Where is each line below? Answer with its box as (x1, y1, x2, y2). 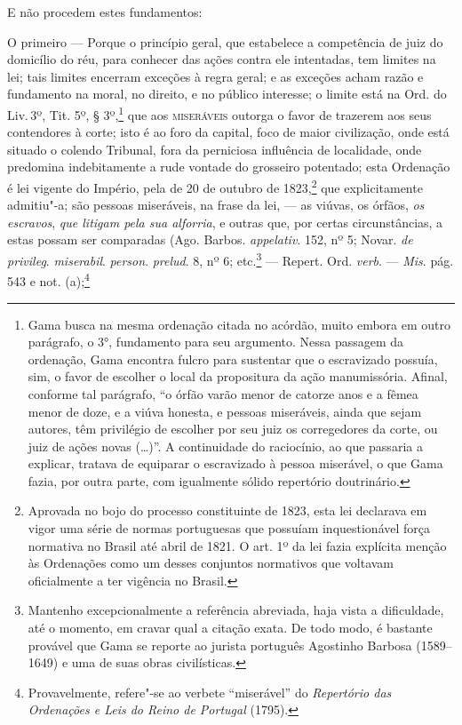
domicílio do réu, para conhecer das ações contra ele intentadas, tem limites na (7, 50, 436, 68)
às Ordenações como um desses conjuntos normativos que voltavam (28, 554, 394, 572)
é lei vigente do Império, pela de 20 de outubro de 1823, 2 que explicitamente (7, 176, 423, 196)
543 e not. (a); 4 (7, 269, 90, 290)
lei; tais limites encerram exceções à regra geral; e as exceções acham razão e (7, 67, 424, 85)
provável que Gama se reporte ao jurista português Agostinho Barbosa (28, 635, 412, 654)
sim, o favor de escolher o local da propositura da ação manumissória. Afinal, (28, 367, 448, 386)
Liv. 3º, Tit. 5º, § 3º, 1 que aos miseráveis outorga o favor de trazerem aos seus (7, 102, 432, 123)
